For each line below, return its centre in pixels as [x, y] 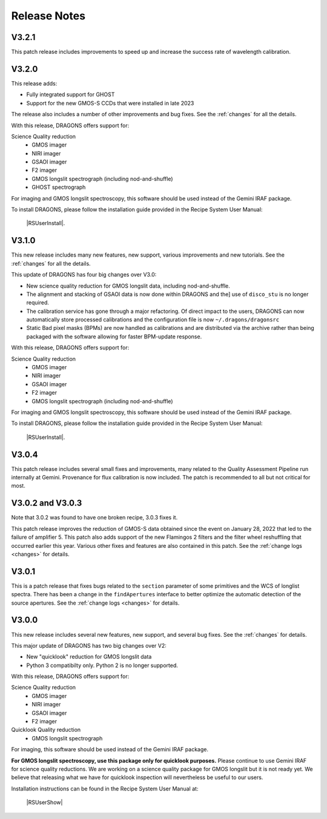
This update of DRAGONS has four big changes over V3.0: [84, 275]
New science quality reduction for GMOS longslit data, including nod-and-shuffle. [128, 286]
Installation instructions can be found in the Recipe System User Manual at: [105, 788]
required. [38, 303]
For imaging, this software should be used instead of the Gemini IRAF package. [110, 749]
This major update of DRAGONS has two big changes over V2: [89, 645]
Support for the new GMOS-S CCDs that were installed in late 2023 [110, 103]
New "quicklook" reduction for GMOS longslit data [89, 657]
